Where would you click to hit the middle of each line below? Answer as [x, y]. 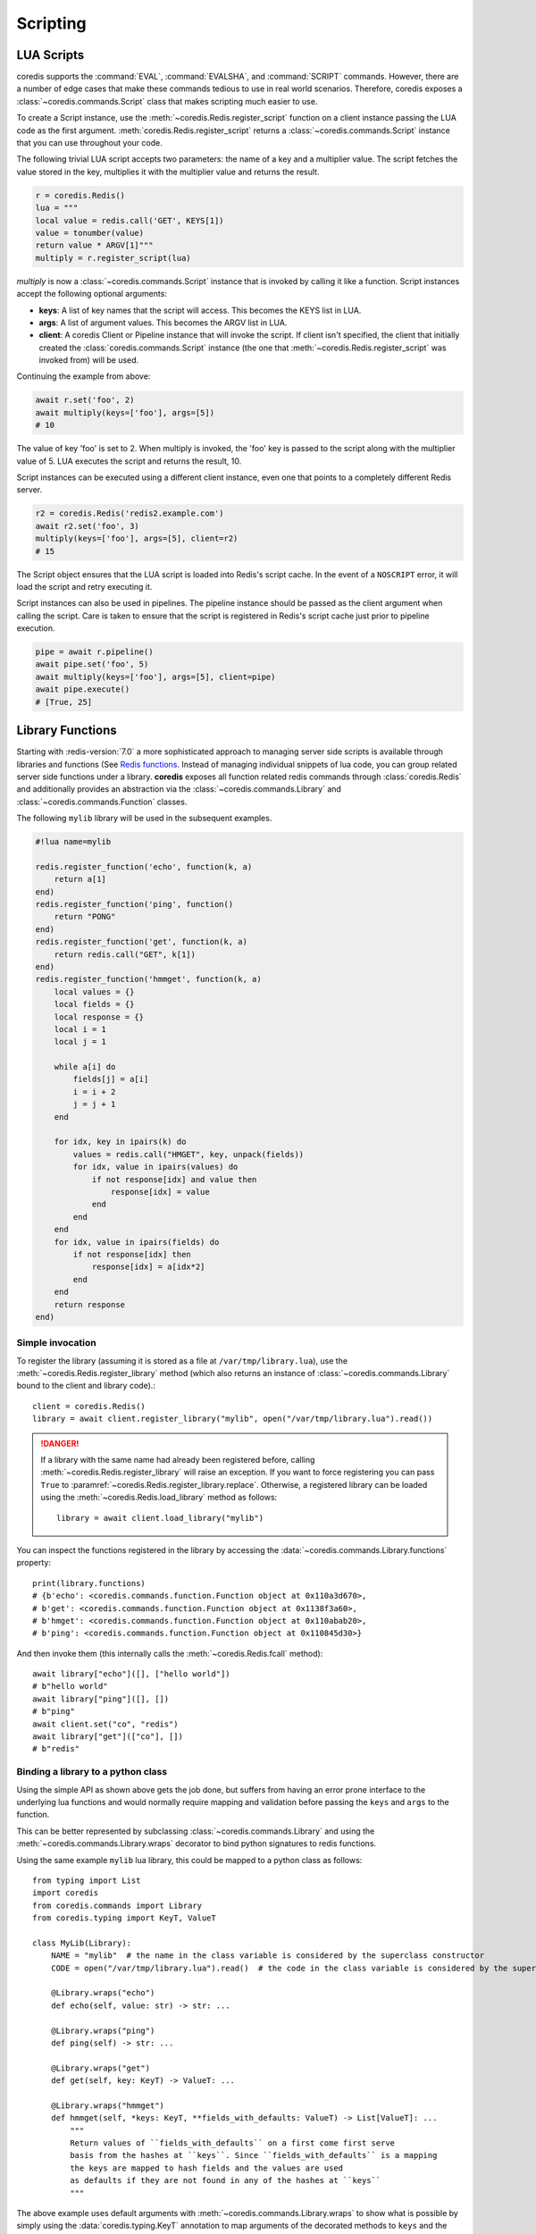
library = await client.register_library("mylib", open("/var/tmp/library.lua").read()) [233, 1419]
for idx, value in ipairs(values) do [155, 1167]
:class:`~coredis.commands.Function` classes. [102, 802]
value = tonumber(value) [90, 233]
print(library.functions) [89, 1583]
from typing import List [87, 1880]
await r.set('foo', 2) [85, 400]
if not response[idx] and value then [174, 1179]
